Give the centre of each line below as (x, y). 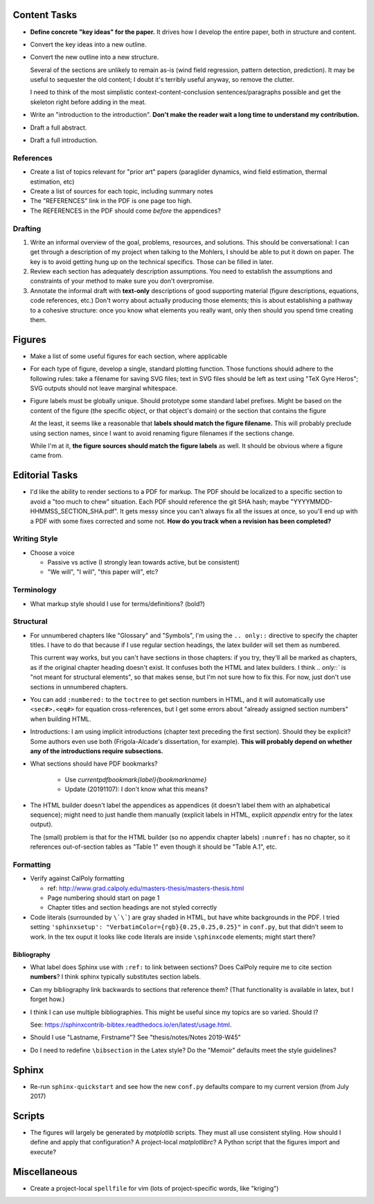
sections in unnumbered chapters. (79, 687)
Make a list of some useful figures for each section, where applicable (129, 356)
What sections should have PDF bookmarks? (94, 764)
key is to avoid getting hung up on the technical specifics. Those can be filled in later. (152, 262)
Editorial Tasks (45, 476)
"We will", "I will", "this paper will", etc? (103, 572)
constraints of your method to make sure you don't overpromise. (122, 281)
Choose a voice (53, 552)
